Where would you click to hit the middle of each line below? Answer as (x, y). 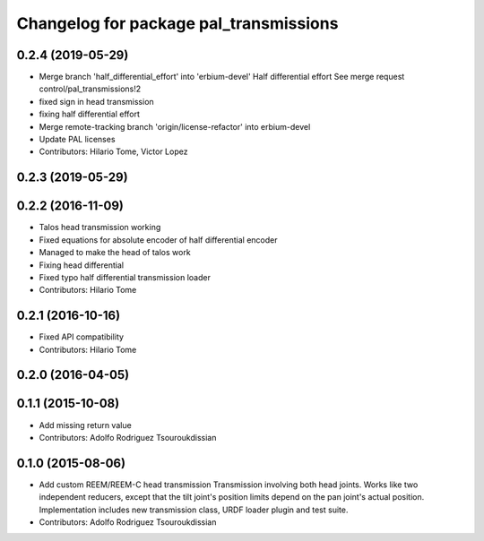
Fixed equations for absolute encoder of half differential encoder (158, 240)
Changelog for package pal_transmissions (177, 23)
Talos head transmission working (100, 228)
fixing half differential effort (90, 114)
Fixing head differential (82, 265)
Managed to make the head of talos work (115, 253)
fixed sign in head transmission (96, 101)
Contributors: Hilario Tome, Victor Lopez (113, 151)
